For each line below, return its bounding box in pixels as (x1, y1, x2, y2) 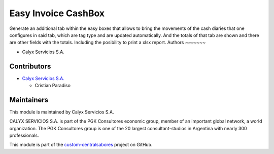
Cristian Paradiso (35, 83, 71, 89)
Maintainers (9, 95, 49, 104)
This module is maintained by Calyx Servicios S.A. (9, 109, 114, 115)
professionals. (9, 132, 39, 139)
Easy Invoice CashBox (9, 8, 105, 19)
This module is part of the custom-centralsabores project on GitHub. (9, 142, 153, 148)
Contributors (9, 62, 51, 70)
